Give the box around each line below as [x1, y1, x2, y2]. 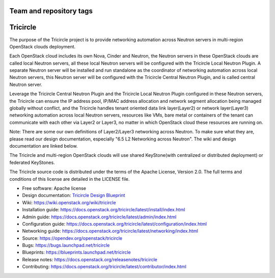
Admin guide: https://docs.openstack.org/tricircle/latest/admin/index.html [22, 214, 177, 220]
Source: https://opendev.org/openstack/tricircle [22, 235, 122, 241]
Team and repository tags [9, 7, 93, 15]
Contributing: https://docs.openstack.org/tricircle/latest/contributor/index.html [22, 264, 187, 270]
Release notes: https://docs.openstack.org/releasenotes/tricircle [22, 256, 157, 262]
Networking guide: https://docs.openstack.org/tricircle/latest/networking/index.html [22, 228, 199, 234]
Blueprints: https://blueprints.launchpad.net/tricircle [22, 249, 131, 256]
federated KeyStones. [9, 159, 56, 165]
